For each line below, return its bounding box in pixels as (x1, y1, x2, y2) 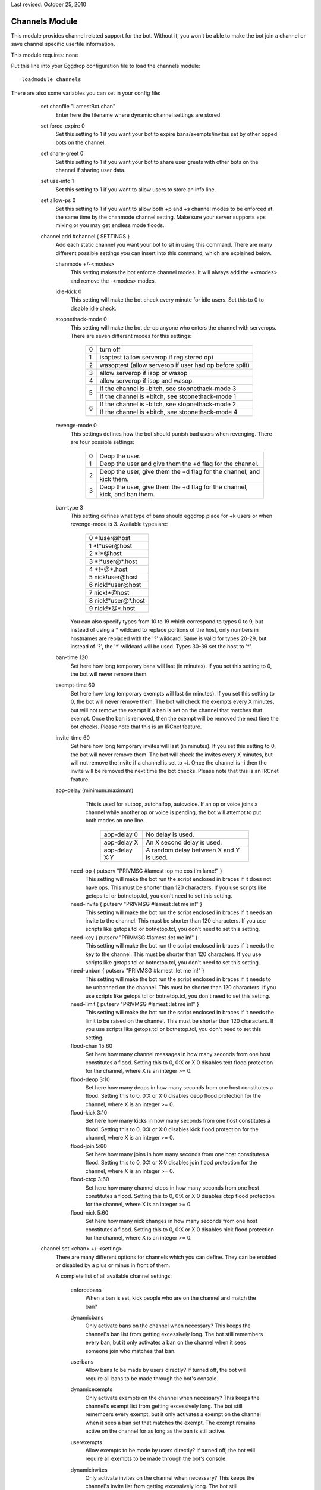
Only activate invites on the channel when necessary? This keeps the (85, 1475, 255, 1482)
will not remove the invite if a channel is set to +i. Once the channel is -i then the (70, 759, 267, 766)
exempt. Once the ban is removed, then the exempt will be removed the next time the (70, 715, 279, 722)
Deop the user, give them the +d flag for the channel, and (99, 467, 260, 476)
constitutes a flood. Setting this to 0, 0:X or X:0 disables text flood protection (85, 1058, 273, 1066)
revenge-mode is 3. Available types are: (70, 520, 168, 527)
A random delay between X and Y (146, 846, 240, 854)
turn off (99, 346, 121, 354)
